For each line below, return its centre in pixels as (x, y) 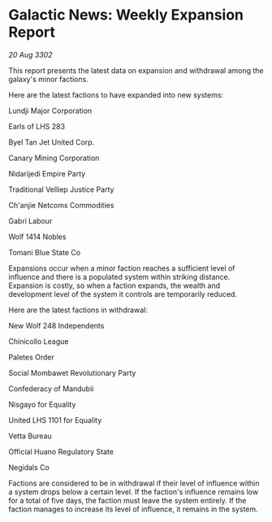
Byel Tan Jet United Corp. (52, 142)
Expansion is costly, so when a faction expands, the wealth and (114, 285)
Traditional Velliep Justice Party (61, 189)
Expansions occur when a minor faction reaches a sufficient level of (122, 268)
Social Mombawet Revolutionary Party (72, 372)
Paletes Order (32, 357)
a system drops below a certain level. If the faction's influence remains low (133, 492)
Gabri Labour (30, 220)
